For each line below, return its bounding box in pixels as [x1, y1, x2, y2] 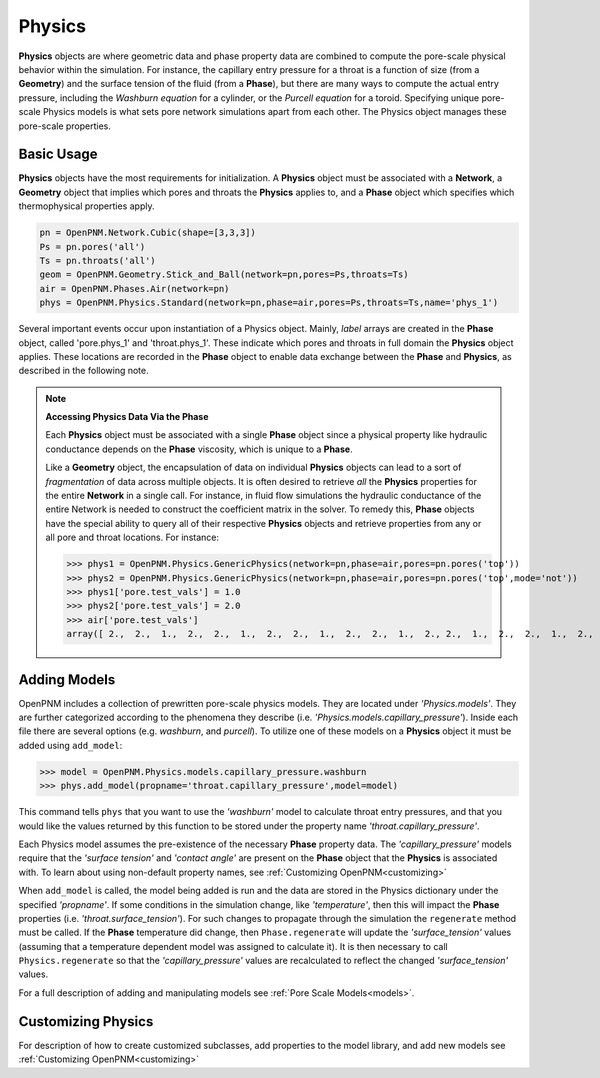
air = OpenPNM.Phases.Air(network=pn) [39, 283, 230, 294]
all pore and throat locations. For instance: [45, 531, 220, 544]
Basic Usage [18, 146, 98, 163]
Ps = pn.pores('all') [39, 241, 146, 252]
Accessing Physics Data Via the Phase [45, 411, 209, 423]
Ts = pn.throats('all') [39, 255, 157, 266]
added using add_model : [18, 739, 123, 751]
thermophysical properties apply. [18, 200, 155, 212]
